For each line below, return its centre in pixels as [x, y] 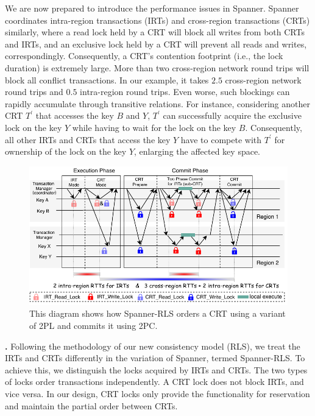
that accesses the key [75, 115]
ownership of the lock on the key [66, 151]
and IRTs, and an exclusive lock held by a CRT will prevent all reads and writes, [156, 44]
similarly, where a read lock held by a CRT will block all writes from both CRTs [155, 32]
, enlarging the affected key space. [197, 151]
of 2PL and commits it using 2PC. [94, 326]
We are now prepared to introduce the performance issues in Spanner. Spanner [152, 8]
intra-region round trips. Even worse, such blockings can [185, 92]
